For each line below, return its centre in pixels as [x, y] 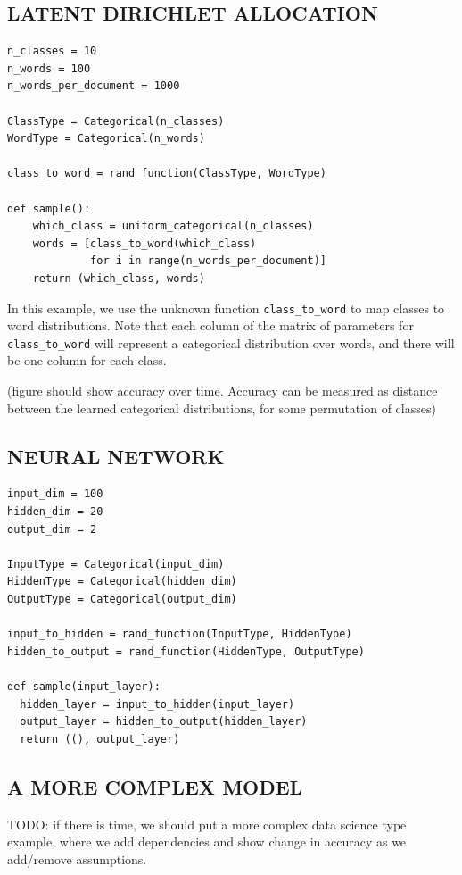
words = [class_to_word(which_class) [144, 243]
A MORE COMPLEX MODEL [155, 786]
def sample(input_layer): [84, 686]
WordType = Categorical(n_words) [106, 139]
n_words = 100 [49, 68]
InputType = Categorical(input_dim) [116, 564]
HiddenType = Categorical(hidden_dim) [122, 582]
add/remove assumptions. [77, 858]
